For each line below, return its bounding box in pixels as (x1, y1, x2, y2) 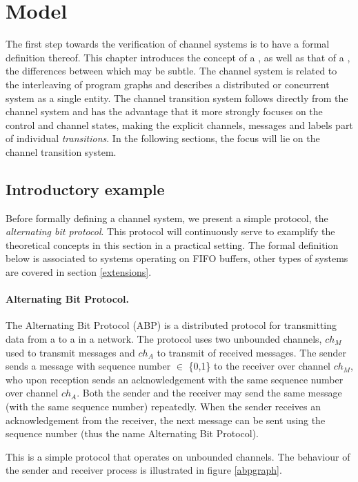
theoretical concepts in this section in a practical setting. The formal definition (6, 237, 339, 252)
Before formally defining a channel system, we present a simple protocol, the (6, 210, 328, 225)
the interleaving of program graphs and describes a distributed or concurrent (6, 77, 330, 91)
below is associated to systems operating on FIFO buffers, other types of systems (6, 251, 348, 265)
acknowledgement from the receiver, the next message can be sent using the (6, 412, 326, 427)
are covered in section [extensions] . (6, 265, 152, 279)
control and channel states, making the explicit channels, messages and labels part (6, 117, 353, 132)
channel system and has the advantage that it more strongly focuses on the (6, 104, 323, 119)
